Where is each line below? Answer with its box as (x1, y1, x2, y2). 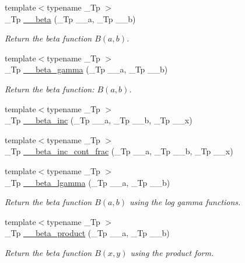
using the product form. (130, 246, 214, 258)
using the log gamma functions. (129, 196, 241, 208)
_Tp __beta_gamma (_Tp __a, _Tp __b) (5, 63, 168, 75)
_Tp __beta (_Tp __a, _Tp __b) (5, 12, 136, 25)
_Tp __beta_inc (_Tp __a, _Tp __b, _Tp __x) (5, 114, 192, 126)
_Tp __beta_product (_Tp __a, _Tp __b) (5, 227, 170, 239)
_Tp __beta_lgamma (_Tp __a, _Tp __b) (5, 176, 170, 188)
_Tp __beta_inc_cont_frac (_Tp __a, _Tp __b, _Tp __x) (5, 145, 233, 157)
